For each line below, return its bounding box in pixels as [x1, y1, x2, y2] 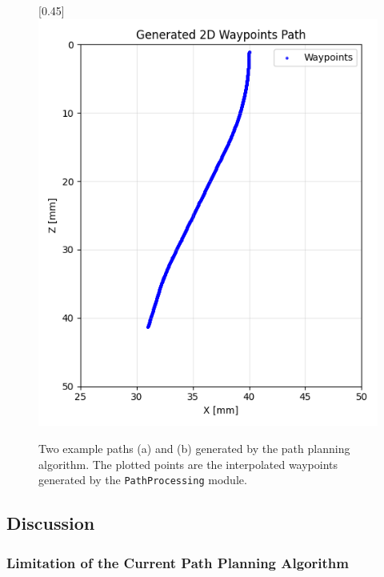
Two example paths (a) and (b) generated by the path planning [38, 439, 350, 456]
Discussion [6, 511, 95, 535]
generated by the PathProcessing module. [38, 471, 247, 488]
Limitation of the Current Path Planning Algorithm [6, 552, 349, 572]
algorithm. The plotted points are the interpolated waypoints [38, 455, 338, 472]
